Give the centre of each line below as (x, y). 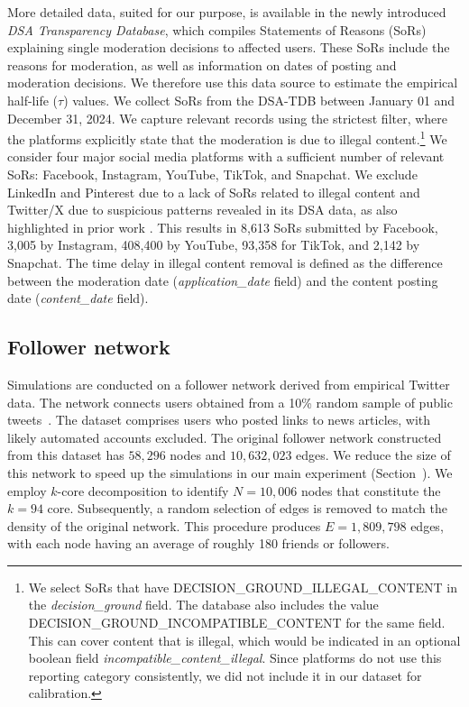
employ (27, 490)
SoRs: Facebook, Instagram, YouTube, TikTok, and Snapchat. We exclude (212, 174)
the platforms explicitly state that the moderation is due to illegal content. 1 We (227, 138)
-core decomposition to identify (143, 490)
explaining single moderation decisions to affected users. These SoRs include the (229, 47)
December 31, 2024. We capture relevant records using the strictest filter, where (228, 118)
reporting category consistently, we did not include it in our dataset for (225, 675)
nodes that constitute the (371, 490)
